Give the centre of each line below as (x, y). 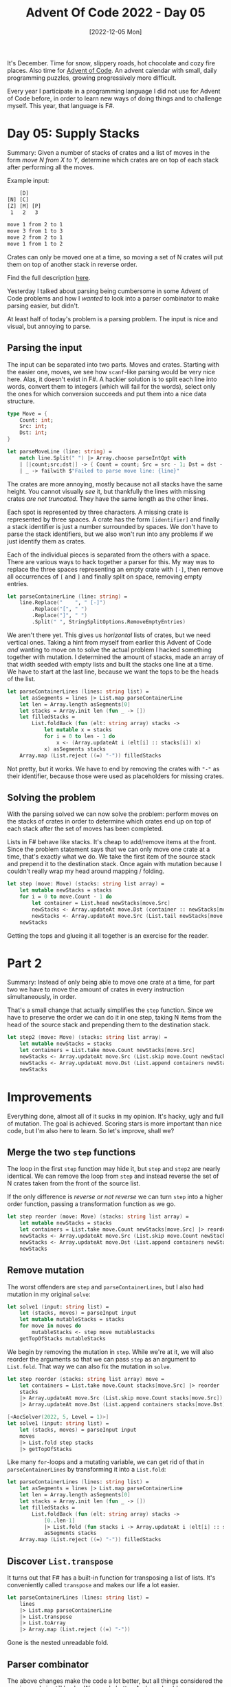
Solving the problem (52, 797)
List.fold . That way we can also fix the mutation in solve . (89, 1366)
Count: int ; (36, 420)
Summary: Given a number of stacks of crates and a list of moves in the (109, 152)
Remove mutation (46, 1270)
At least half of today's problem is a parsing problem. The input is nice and (113, 319)
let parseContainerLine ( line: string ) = (67, 597)
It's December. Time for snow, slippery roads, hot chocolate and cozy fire (111, 63)
